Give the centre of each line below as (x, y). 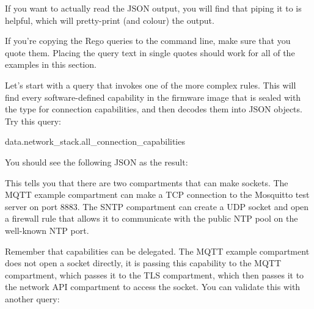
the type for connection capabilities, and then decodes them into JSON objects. (154, 109)
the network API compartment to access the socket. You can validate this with (153, 287)
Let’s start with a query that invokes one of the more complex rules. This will (151, 85)
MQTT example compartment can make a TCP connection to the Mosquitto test (157, 194)
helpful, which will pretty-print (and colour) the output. (110, 20)
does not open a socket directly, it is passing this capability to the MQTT (143, 263)
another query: (32, 298)
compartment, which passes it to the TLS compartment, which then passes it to (155, 274)
